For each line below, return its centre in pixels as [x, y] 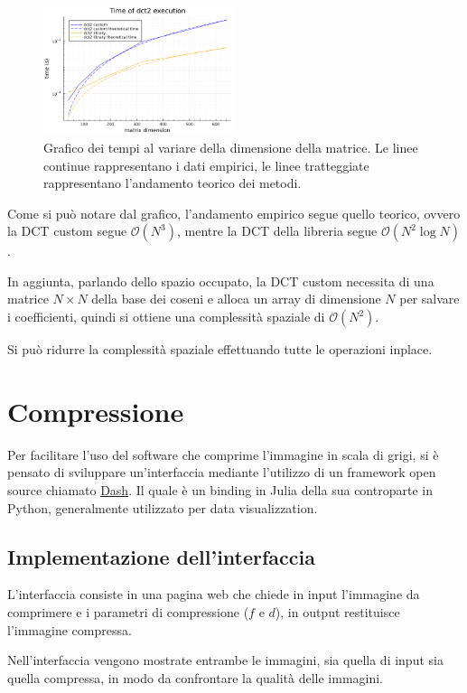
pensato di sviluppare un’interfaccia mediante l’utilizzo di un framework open [222, 472]
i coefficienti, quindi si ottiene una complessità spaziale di [166, 317]
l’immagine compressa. [70, 629]
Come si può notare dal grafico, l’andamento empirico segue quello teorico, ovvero [234, 213]
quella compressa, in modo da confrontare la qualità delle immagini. [196, 677]
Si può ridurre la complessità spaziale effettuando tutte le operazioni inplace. [220, 349]
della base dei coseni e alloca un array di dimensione [236, 299]
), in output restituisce [337, 611]
